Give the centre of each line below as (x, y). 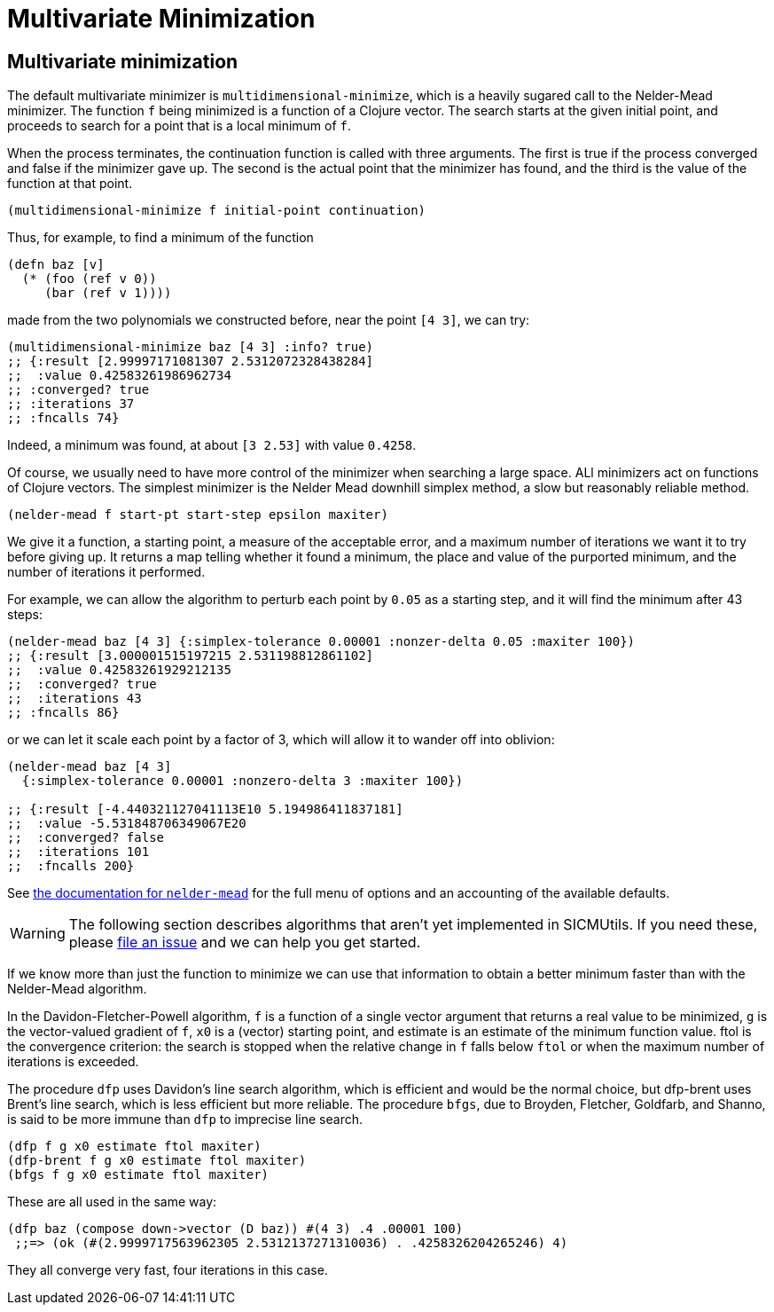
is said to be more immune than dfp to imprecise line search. (185, 1120)
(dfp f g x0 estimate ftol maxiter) (134, 1147)
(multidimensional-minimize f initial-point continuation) (217, 211)
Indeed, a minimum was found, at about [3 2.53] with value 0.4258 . (212, 445)
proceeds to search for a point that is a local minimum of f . (180, 126)
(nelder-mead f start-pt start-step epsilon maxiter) (198, 515)
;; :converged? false (86, 838)
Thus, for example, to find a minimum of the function (160, 238)
